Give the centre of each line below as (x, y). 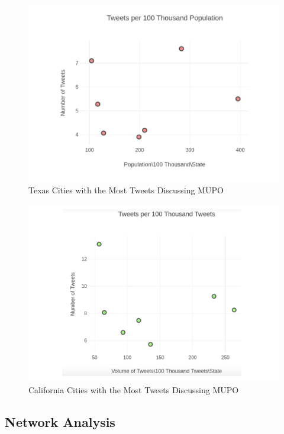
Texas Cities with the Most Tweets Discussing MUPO (126, 190)
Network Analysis (60, 422)
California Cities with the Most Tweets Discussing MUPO (134, 390)
